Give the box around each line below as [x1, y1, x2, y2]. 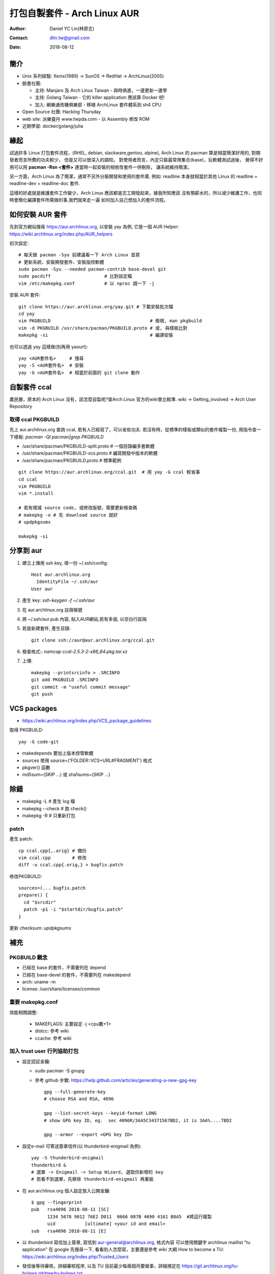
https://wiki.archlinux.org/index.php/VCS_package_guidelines [22, 718, 152, 724]
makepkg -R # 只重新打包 [22, 812, 76, 818]
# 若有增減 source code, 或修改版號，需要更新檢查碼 [18, 505, 137, 511]
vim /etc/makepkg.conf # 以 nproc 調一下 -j [18, 280, 155, 286]
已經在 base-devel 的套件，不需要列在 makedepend [22, 971, 131, 978]
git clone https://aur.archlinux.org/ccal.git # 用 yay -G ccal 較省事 [18, 469, 201, 475]
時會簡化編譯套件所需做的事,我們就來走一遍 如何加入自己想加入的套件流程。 [9, 197, 168, 203]
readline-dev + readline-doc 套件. [9, 180, 80, 187]
